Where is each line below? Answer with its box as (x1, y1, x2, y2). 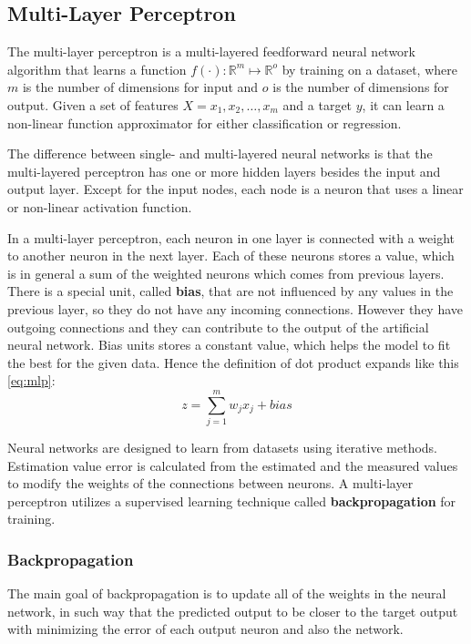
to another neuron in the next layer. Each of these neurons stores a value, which (7, 246, 455, 265)
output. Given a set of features (7, 95, 179, 114)
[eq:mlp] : (7, 371, 56, 390)
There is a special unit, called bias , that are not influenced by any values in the (7, 281, 454, 301)
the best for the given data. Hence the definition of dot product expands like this (7, 353, 459, 372)
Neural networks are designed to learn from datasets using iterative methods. (7, 438, 438, 457)
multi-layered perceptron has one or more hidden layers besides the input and (7, 161, 441, 180)
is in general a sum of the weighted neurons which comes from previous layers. (7, 263, 445, 282)
